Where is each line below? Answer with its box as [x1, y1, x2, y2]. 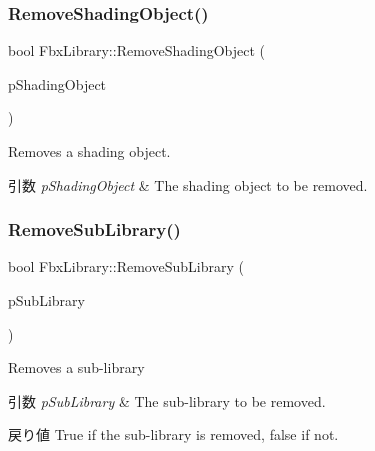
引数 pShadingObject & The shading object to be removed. [8, 174, 368, 195]
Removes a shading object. [8, 141, 171, 161]
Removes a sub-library [8, 357, 145, 378]
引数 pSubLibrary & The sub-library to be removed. [8, 390, 326, 411]
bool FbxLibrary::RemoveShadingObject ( [8, 40, 265, 61]
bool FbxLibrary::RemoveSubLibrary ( [8, 256, 244, 277]
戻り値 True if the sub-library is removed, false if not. [8, 424, 339, 445]
